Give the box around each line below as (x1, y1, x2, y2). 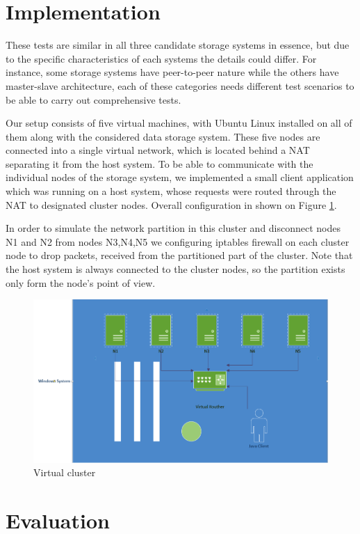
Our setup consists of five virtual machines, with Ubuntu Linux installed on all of (6, 116, 352, 130)
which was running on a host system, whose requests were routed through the (6, 184, 336, 198)
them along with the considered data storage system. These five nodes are (6, 129, 320, 143)
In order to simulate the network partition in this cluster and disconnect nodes (6, 221, 341, 235)
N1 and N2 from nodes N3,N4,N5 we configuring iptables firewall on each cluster (6, 234, 350, 249)
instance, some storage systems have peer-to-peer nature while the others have (6, 65, 339, 79)
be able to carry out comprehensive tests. (6, 92, 181, 107)
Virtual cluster (33, 465, 96, 480)
